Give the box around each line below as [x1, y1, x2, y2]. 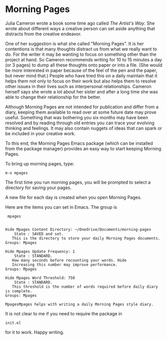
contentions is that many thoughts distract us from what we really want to [5, 46, 157, 52]
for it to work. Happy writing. [5, 329, 64, 335]
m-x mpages [5, 170, 28, 176]
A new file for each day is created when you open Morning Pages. [5, 194, 142, 200]
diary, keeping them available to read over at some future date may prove [5, 109, 156, 115]
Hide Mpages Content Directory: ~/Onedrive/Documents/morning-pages [5, 227, 151, 232]
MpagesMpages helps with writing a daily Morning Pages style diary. [5, 302, 154, 307]
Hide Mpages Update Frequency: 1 [5, 249, 75, 254]
